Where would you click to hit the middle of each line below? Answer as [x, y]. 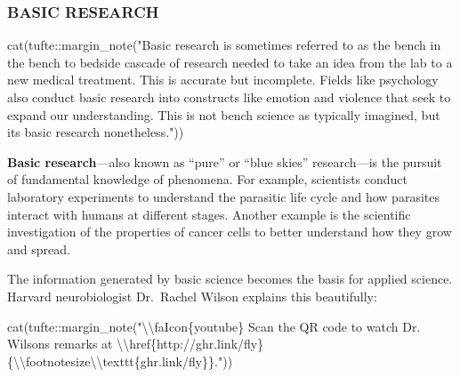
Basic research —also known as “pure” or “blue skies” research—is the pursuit [225, 161]
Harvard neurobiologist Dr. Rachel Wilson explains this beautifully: [192, 296]
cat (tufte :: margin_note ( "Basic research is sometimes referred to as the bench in [224, 45]
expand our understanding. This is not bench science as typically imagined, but [224, 114]
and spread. [39, 249]
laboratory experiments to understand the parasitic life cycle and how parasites [223, 196]
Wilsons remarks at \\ [69, 344]
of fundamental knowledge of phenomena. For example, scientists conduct [208, 179]
